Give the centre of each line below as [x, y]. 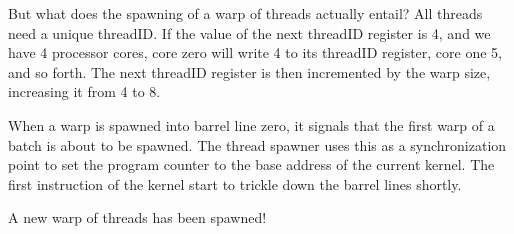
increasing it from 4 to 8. [84, 91]
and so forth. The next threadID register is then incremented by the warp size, [249, 71]
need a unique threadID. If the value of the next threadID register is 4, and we [249, 32]
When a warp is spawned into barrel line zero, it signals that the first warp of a [251, 124]
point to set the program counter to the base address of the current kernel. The [251, 164]
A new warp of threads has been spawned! [137, 217]
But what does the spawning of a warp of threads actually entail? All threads [245, 13]
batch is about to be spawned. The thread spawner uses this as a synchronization [257, 144]
